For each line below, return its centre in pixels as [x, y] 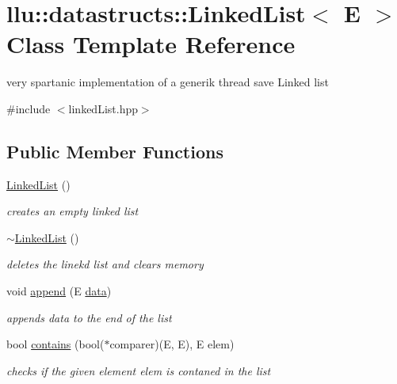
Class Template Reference [151, 44]
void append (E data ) [59, 291]
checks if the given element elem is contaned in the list [139, 370]
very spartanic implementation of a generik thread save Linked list [168, 82]
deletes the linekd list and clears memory [105, 264]
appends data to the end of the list [89, 317]
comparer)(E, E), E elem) [172, 344]
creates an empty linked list [73, 211]
